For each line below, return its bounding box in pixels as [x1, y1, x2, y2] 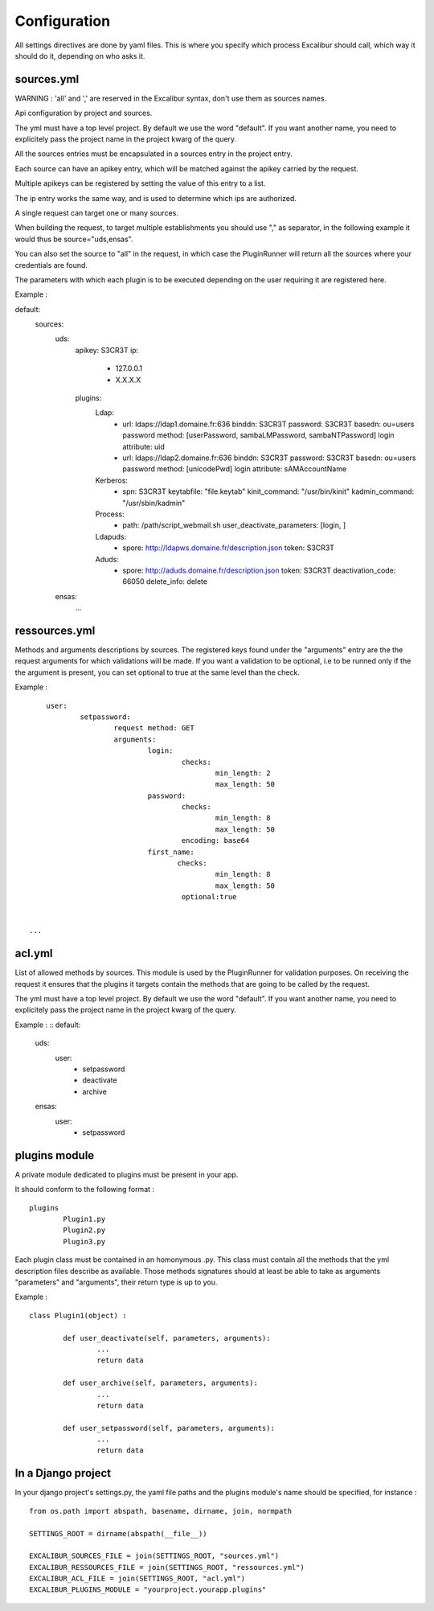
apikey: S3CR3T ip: [75, 345, 139, 355]
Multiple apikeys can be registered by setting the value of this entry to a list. [14, 179, 266, 188]
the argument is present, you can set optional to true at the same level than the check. [14, 668, 301, 677]
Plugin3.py [63, 1237, 106, 1246]
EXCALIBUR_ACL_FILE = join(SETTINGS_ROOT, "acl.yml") [29, 1574, 245, 1584]
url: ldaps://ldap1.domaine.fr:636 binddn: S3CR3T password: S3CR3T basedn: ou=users [122, 419, 415, 429]
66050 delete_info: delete [122, 577, 208, 586]
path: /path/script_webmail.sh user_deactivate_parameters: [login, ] [122, 520, 346, 530]
